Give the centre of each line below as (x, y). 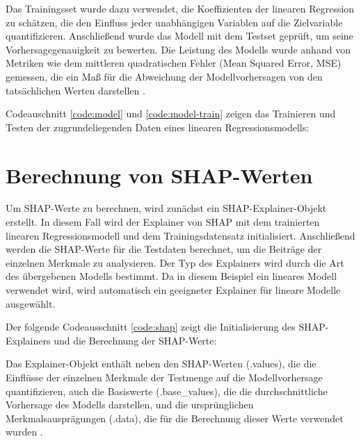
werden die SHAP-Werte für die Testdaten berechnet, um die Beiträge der (164, 249)
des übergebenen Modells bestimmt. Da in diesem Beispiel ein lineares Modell (171, 276)
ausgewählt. (31, 303)
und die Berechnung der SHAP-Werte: (135, 340)
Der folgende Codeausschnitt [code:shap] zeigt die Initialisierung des (151, 327)
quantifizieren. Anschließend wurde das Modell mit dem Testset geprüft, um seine (179, 36)
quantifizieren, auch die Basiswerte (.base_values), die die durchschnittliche (167, 391)
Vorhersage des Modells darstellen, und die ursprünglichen (130, 405)
